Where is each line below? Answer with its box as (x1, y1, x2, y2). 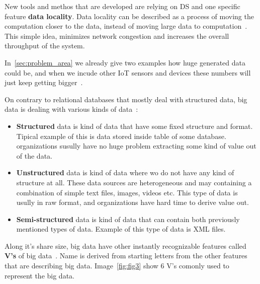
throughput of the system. (5, 40, 85, 51)
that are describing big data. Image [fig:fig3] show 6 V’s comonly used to (5, 260, 229, 271)
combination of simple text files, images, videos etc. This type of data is (16, 187, 238, 197)
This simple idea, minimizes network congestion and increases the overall (5, 30, 229, 41)
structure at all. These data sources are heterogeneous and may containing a (16, 177, 252, 187)
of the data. (16, 150, 52, 161)
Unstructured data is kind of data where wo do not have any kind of (16, 167, 234, 178)
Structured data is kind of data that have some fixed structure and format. (16, 120, 253, 131)
